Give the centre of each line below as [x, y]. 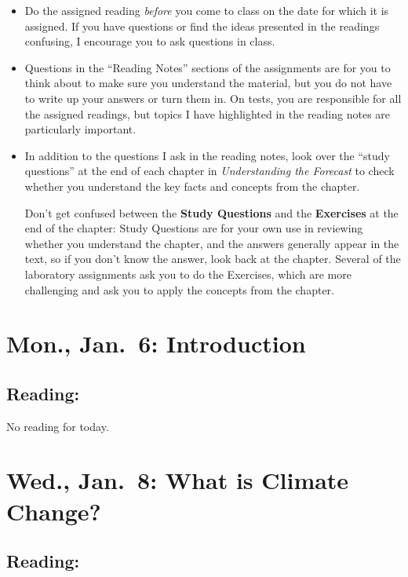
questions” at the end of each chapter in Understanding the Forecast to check [209, 171]
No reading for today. [58, 426]
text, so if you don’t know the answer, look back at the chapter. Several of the [213, 259]
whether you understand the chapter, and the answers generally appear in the [212, 243]
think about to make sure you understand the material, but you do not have [208, 83]
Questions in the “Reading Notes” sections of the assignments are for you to [208, 67]
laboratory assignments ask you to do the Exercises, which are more [188, 274]
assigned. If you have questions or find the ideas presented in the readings [202, 26]
